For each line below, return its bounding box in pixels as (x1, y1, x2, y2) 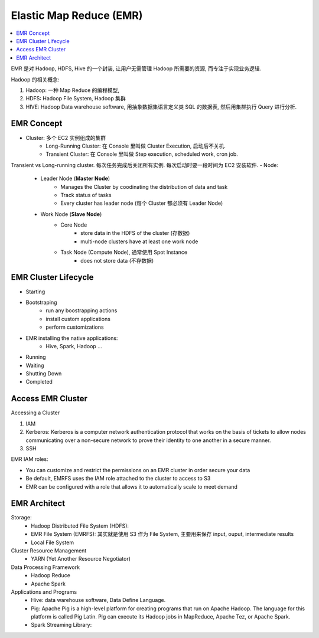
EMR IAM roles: (11, 456, 48, 463)
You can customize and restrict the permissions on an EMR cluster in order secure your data (25, 466, 250, 473)
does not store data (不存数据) (80, 257, 154, 264)
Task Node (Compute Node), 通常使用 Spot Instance (60, 248, 188, 256)
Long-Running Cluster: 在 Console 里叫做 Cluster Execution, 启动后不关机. (45, 142, 226, 149)
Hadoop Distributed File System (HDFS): (31, 522, 129, 529)
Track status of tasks (60, 191, 112, 198)
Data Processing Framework (11, 564, 80, 571)
